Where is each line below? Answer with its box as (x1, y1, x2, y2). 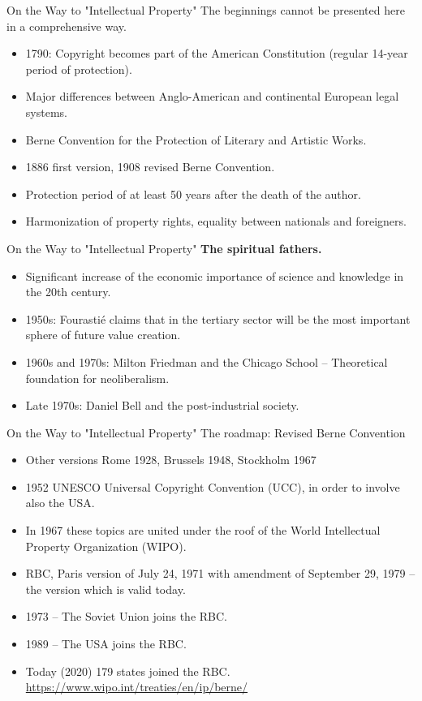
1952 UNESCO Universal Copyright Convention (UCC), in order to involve (25, 478, 400, 495)
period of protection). (25, 60, 132, 77)
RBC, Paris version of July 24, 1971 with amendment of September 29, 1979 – (25, 565, 416, 582)
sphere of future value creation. (25, 326, 181, 343)
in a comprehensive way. (6, 17, 127, 34)
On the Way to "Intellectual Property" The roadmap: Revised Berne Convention (6, 424, 406, 441)
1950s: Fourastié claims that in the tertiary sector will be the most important (25, 310, 411, 327)
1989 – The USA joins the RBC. (25, 635, 187, 652)
